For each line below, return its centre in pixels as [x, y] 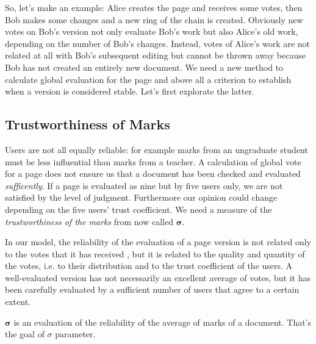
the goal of [25, 334]
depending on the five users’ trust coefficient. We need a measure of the [138, 209]
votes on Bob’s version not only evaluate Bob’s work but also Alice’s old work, [152, 31]
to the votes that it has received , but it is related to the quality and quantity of [155, 253]
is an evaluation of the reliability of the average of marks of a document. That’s [163, 322]
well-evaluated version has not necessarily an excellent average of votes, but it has [158, 277]
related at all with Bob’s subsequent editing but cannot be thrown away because [155, 55]
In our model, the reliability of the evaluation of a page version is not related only [158, 242]
